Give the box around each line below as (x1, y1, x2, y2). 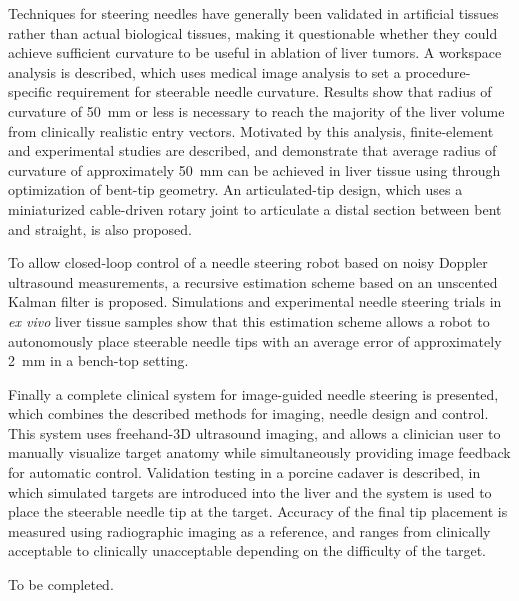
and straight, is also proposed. (8, 218, 192, 239)
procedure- (405, 61, 471, 82)
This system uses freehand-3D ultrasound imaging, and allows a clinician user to (8, 422, 501, 443)
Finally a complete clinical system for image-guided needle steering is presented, (8, 383, 499, 404)
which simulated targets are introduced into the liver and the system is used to (8, 481, 492, 502)
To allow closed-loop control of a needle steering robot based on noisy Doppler (8, 252, 488, 273)
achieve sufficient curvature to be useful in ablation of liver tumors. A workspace (8, 42, 502, 63)
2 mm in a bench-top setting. (8, 350, 189, 371)
